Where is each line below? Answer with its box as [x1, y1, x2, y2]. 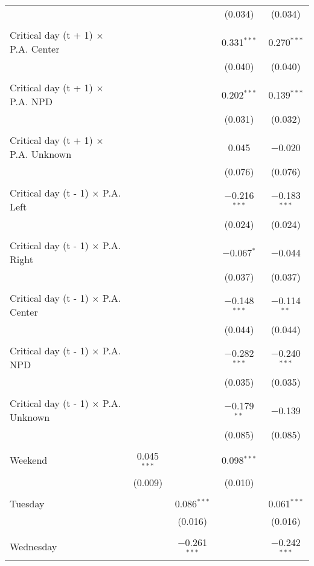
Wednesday [10, 539, 57, 554]
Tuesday [10, 496, 45, 510]
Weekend [10, 453, 48, 467]
